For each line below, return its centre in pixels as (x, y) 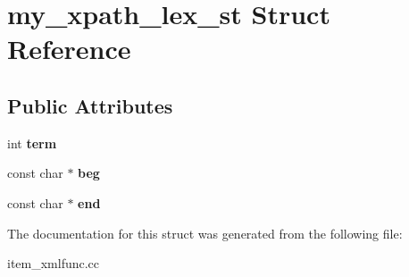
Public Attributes (90, 105)
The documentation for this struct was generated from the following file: (205, 233)
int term (32, 143)
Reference (69, 49)
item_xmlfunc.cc (54, 263)
